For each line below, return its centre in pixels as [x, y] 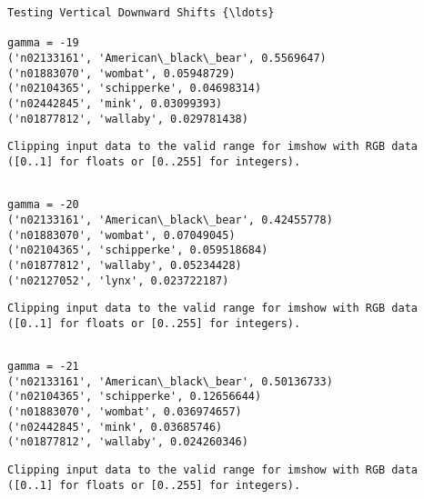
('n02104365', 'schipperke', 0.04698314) [135, 89]
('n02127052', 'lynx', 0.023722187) [118, 280]
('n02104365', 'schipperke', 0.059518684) [138, 250]
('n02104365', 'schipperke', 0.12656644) [135, 397]
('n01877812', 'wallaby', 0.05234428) [125, 265]
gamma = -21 [43, 367]
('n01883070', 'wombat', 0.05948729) [121, 73]
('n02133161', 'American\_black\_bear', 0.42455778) [170, 220]
